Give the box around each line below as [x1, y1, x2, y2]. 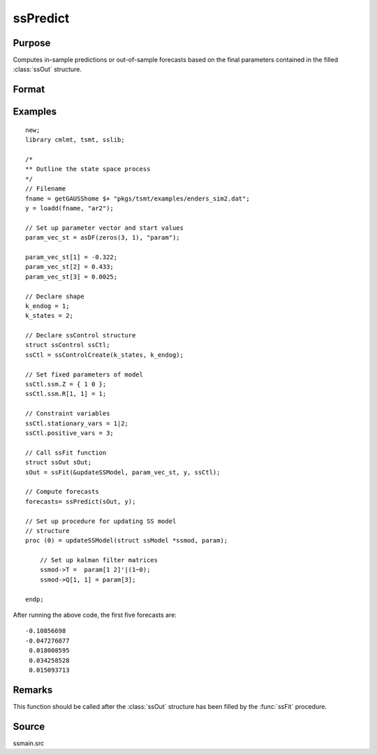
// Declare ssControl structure [25, 332, 136, 339]
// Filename [25, 185, 66, 193]
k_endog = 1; [25, 302, 70, 310]
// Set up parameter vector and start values [25, 223, 184, 232]
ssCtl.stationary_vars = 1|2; [25, 419, 129, 427]
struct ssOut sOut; [25, 458, 92, 467]
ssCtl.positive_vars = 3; [25, 429, 114, 437]
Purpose [13, 37, 51, 49]
